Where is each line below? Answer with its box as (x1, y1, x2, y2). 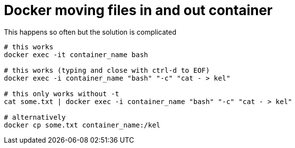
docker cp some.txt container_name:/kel (4, 121, 161, 129)
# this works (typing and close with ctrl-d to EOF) (4, 66, 210, 74)
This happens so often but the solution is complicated (4, 27, 176, 36)
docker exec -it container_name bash (4, 50, 148, 59)
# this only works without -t (4, 89, 120, 98)
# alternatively (4, 113, 66, 121)
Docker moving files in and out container (4, 2, 273, 19)
